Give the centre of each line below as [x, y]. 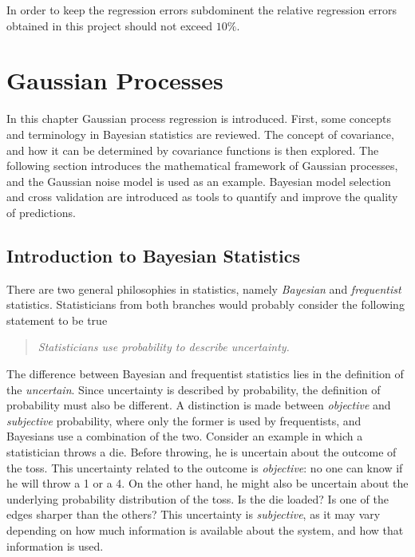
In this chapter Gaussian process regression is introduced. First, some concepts [199, 119]
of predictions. [41, 212]
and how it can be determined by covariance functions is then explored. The [193, 150]
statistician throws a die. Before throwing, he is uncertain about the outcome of [202, 452]
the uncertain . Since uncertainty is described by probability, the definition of [194, 389]
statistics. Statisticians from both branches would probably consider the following [206, 304]
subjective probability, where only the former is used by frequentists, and [184, 420]
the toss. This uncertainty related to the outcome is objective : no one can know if [205, 467]
